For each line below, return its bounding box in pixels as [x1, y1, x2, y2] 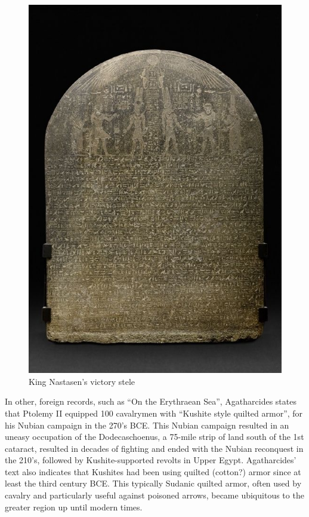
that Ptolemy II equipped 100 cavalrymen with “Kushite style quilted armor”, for [5, 406, 303, 419]
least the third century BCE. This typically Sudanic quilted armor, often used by [5, 477, 302, 490]
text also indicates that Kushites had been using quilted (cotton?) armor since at [5, 465, 301, 478]
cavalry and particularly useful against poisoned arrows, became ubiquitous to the [5, 489, 304, 501]
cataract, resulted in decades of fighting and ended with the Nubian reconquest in [5, 442, 304, 454]
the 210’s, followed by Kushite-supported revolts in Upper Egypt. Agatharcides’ [5, 454, 296, 466]
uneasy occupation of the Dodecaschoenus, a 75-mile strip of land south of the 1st [5, 430, 304, 443]
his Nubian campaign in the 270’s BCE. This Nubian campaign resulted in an [5, 418, 289, 431]
